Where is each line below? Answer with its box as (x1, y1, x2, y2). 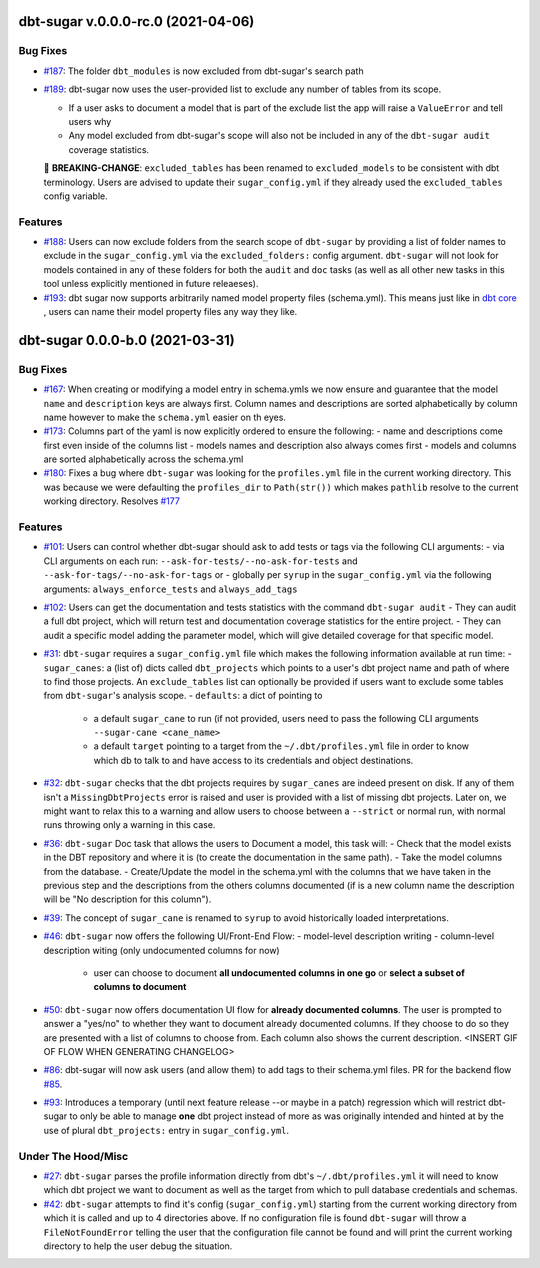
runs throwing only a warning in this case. (43, 819, 216, 831)
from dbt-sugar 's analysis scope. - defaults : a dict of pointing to (43, 690, 323, 702)
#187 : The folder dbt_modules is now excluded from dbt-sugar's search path (43, 65, 364, 77)
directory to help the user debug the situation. (43, 1240, 233, 1252)
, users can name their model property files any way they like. (43, 305, 298, 317)
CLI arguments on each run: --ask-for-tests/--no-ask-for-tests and (43, 555, 359, 567)
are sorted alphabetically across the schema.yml (43, 453, 244, 465)
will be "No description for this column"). (43, 893, 212, 905)
